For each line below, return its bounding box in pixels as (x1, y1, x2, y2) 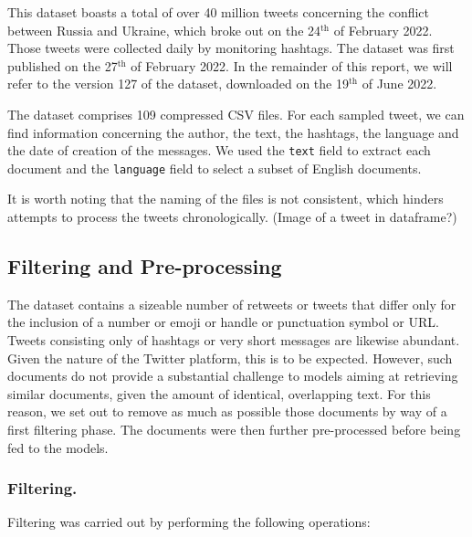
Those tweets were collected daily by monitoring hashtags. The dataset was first (7, 38, 455, 58)
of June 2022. (362, 74, 437, 93)
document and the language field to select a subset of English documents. (7, 158, 422, 177)
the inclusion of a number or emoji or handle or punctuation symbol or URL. (7, 312, 439, 332)
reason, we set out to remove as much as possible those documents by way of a (7, 402, 447, 421)
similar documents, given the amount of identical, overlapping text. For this (7, 384, 431, 403)
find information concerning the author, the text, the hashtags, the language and (7, 122, 459, 142)
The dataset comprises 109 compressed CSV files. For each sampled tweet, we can (7, 104, 465, 123)
